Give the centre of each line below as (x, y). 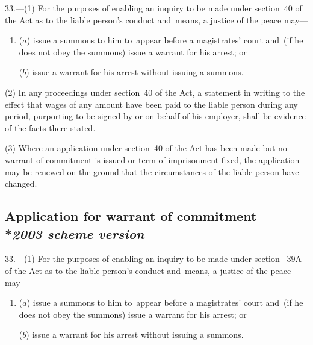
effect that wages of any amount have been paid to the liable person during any (151, 104)
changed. (21, 183)
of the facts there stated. (50, 127)
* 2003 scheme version (75, 233)
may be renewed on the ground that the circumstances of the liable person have (152, 171)
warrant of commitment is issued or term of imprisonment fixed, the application (152, 159)
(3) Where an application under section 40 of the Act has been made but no (146, 148)
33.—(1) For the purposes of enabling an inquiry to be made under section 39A (153, 259)
